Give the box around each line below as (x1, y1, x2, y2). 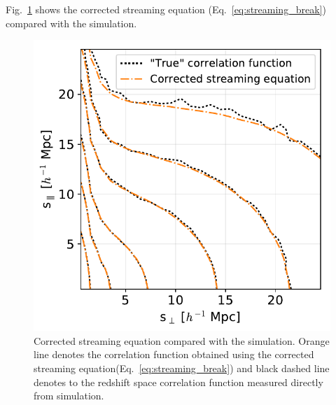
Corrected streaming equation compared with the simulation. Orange (34, 333, 330, 348)
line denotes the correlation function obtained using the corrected (34, 347, 314, 362)
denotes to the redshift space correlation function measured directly (34, 374, 323, 389)
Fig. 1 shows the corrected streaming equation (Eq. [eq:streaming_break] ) (6, 2, 326, 16)
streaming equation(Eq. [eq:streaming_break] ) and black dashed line (34, 361, 330, 376)
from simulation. (34, 388, 104, 403)
